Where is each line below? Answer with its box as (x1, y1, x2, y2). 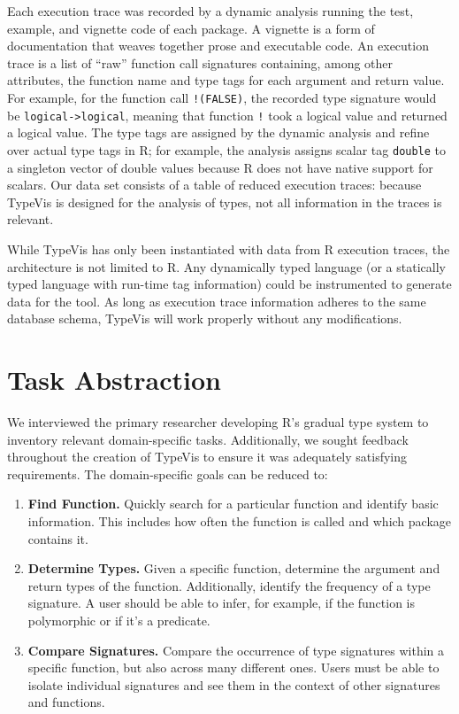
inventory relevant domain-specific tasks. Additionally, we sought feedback (7, 430, 409, 448)
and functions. (27, 693, 105, 711)
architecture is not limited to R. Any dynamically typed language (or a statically (7, 257, 446, 276)
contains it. (27, 529, 88, 547)
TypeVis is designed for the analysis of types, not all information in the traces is (7, 192, 442, 211)
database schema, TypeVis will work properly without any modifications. (7, 309, 402, 328)
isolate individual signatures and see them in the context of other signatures (27, 675, 440, 694)
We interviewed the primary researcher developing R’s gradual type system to (7, 413, 429, 431)
